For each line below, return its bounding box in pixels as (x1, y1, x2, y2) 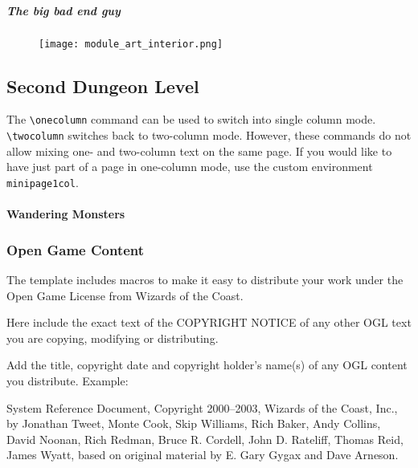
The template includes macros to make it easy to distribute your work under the (6, 271, 404, 287)
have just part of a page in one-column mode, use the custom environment (6, 158, 373, 175)
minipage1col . (6, 173, 79, 190)
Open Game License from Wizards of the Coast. (6, 287, 244, 303)
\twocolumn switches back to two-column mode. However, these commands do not (6, 127, 412, 144)
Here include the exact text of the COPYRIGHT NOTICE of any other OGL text (6, 314, 412, 331)
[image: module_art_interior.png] (39, 38, 223, 50)
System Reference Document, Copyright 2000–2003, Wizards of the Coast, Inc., (6, 399, 398, 416)
